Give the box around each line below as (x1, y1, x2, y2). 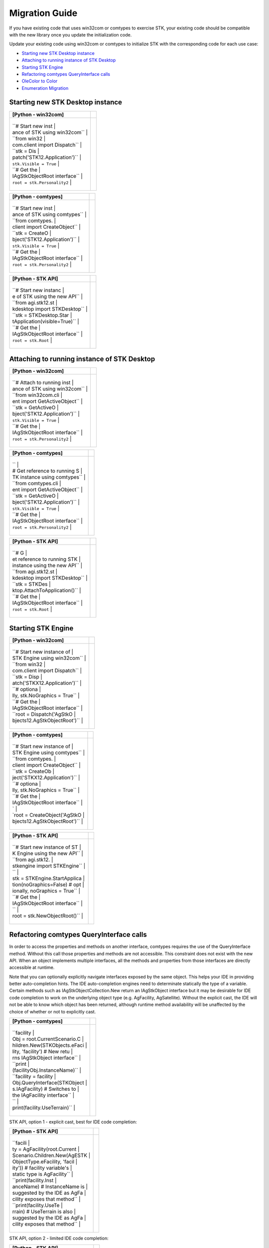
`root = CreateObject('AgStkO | (12, 811, 85, 818)
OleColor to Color (21, 78, 58, 84)
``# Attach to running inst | (12, 379, 74, 386)
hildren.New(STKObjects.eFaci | (12, 1042, 87, 1049)
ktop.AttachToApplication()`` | (12, 587, 82, 594)
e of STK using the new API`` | (12, 293, 83, 300)
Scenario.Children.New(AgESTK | (12, 1152, 91, 1159)
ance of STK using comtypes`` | (12, 211, 87, 218)
